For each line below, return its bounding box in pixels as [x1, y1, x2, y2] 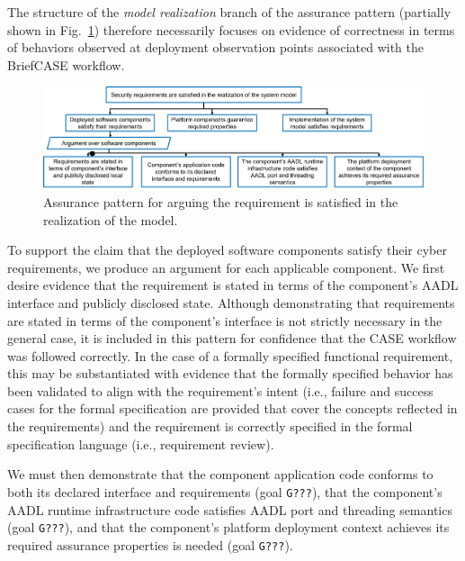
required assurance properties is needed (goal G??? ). [7, 535, 293, 554]
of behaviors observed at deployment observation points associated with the [7, 38, 424, 57]
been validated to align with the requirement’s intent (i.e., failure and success [7, 381, 434, 400]
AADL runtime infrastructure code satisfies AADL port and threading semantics [7, 500, 452, 519]
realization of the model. [43, 210, 178, 229]
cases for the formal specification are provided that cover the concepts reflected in [7, 399, 458, 418]
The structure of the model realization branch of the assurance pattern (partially [7, 3, 452, 21]
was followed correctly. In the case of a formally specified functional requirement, [7, 346, 453, 365]
